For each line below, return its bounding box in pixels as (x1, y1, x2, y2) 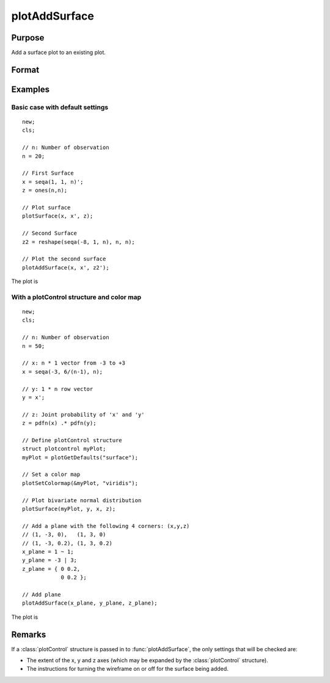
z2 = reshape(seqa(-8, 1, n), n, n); (22, 238, 136, 245)
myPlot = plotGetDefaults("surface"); (22, 454, 139, 461)
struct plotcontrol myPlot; (22, 445, 106, 453)
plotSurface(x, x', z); (22, 213, 94, 220)
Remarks (11, 629, 46, 640)
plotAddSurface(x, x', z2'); (22, 264, 109, 271)
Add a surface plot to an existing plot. (11, 49, 106, 56)
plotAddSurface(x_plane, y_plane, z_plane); (22, 600, 158, 606)
